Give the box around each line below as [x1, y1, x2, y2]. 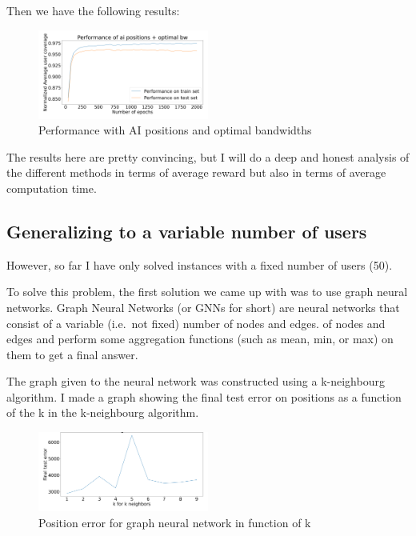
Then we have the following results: [6, 2, 180, 18]
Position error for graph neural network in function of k [38, 514, 311, 530]
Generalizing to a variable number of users [6, 218, 367, 243]
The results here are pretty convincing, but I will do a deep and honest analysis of [6, 148, 410, 165]
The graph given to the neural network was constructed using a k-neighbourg [6, 373, 385, 390]
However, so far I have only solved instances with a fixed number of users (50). [6, 256, 393, 273]
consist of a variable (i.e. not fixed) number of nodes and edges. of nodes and [6, 314, 386, 331]
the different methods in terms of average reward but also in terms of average [6, 164, 386, 181]
